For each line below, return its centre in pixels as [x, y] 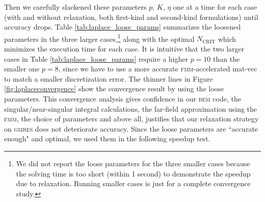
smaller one [22, 69]
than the [227, 58]
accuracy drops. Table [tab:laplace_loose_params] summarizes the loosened [123, 27]
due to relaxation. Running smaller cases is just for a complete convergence [133, 183]
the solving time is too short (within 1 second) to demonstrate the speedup [133, 173]
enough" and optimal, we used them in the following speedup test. [107, 138]
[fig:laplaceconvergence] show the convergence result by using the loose [114, 89]
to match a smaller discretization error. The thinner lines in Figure [109, 78]
